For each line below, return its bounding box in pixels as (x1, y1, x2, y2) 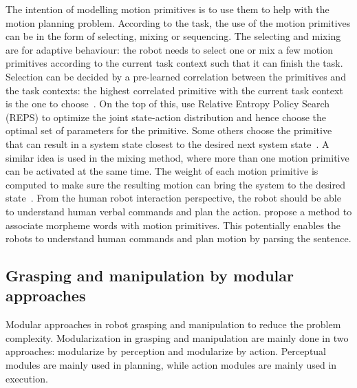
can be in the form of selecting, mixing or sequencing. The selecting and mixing (6, 29, 341, 43)
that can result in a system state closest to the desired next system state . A (6, 136, 329, 151)
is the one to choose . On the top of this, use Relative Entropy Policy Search (6, 96, 330, 111)
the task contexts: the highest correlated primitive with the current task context (6, 83, 343, 97)
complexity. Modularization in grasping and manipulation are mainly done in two (6, 330, 349, 345)
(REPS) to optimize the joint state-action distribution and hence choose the (6, 109, 326, 124)
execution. (6, 371, 48, 385)
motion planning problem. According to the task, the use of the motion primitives (6, 15, 351, 30)
